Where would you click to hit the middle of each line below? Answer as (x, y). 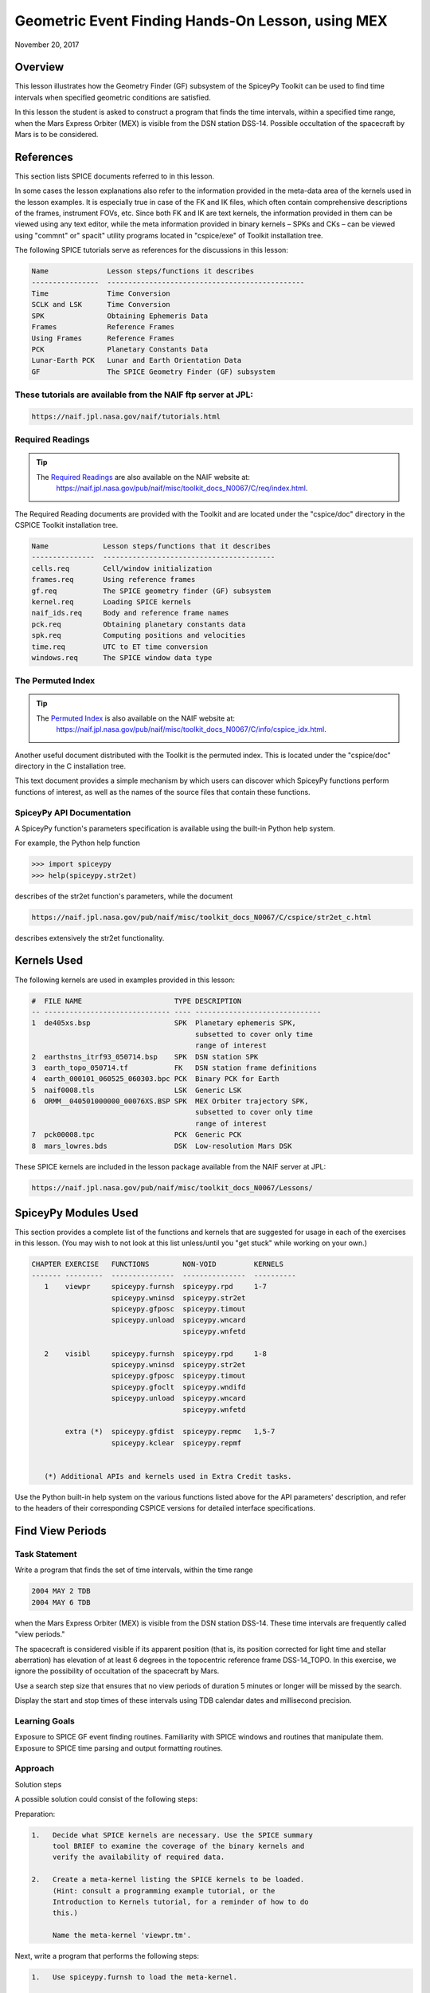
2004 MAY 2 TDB (61, 1591)
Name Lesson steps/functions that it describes (151, 546)
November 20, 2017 (47, 45)
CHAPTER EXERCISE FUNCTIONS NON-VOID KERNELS (158, 1264)
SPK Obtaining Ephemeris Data (120, 316)
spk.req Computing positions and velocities (139, 635)
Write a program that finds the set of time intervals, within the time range (134, 1570)
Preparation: (35, 1814)
